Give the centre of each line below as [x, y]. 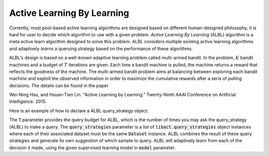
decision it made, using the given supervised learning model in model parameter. [92, 148]
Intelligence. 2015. [28, 101]
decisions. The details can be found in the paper [59, 85]
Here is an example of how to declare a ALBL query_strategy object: [79, 111]
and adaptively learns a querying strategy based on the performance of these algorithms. [101, 48]
